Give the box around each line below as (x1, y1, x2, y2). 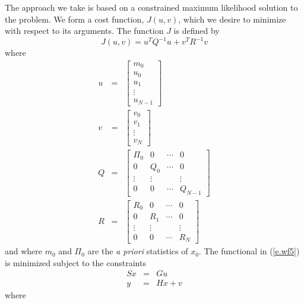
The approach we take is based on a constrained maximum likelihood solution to (5, 1, 298, 13)
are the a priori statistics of (87, 245, 188, 257)
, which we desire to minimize (178, 12, 286, 25)
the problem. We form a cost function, (5, 12, 144, 25)
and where (5, 245, 43, 257)
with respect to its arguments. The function (5, 24, 164, 37)
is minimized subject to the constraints (5, 256, 146, 269)
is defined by (173, 24, 220, 37)
